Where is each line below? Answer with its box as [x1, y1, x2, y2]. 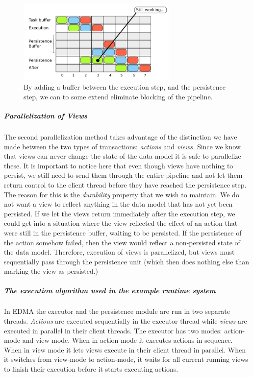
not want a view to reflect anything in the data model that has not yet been [4, 199, 233, 209]
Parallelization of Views [4, 111, 87, 121]
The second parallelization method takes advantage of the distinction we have [4, 132, 237, 142]
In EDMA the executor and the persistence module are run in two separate [4, 306, 230, 316]
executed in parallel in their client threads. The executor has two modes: [4, 325, 222, 335]
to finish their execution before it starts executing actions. [4, 364, 178, 374]
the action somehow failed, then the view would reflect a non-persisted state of [4, 237, 240, 247]
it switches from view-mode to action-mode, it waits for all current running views [4, 354, 248, 364]
